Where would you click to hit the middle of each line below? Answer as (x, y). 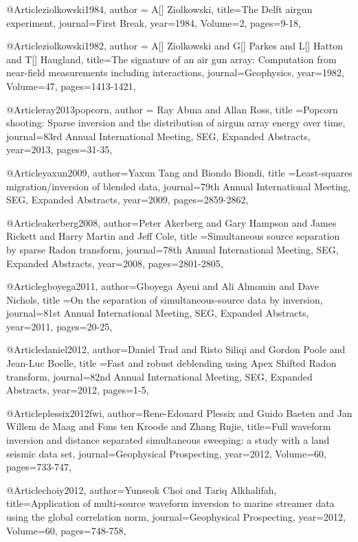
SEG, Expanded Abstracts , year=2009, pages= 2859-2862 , (127, 200)
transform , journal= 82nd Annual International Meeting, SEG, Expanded (159, 376)
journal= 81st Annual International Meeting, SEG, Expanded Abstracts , (158, 313)
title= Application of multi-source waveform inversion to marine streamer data (170, 503)
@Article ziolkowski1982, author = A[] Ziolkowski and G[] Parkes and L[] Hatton (175, 46)
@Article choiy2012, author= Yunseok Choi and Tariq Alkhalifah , (142, 489)
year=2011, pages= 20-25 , (59, 326)
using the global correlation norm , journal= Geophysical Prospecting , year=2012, (176, 517)
